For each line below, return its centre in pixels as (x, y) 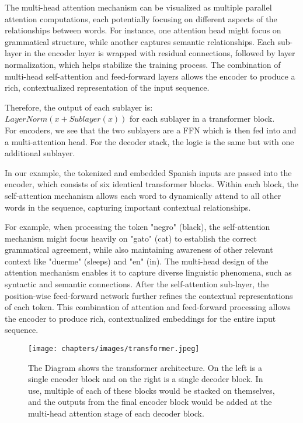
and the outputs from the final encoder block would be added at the (150, 402)
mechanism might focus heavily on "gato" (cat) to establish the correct (131, 238)
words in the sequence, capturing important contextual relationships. (128, 207)
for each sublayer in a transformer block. (202, 118)
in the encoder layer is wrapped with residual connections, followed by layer (160, 53)
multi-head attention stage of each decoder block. (116, 413)
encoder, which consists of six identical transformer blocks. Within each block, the (152, 184)
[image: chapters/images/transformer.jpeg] (114, 349)
